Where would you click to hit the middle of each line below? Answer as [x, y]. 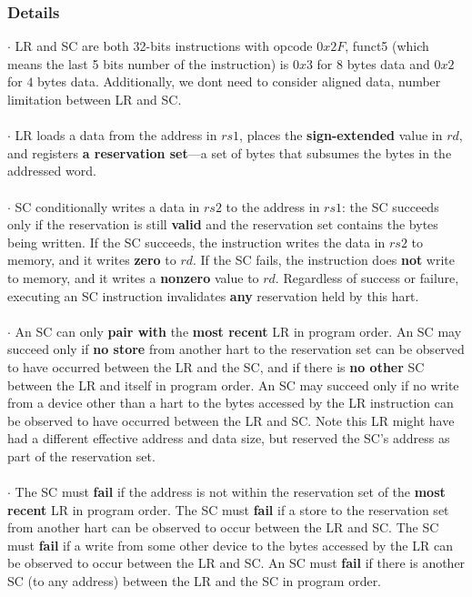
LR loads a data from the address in [116, 135]
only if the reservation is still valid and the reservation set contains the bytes [223, 224]
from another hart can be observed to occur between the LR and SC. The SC [223, 527]
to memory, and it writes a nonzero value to [133, 277]
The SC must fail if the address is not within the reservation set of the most [230, 492]
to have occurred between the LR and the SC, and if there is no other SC [216, 366]
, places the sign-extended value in [341, 135]
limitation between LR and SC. [95, 99]
